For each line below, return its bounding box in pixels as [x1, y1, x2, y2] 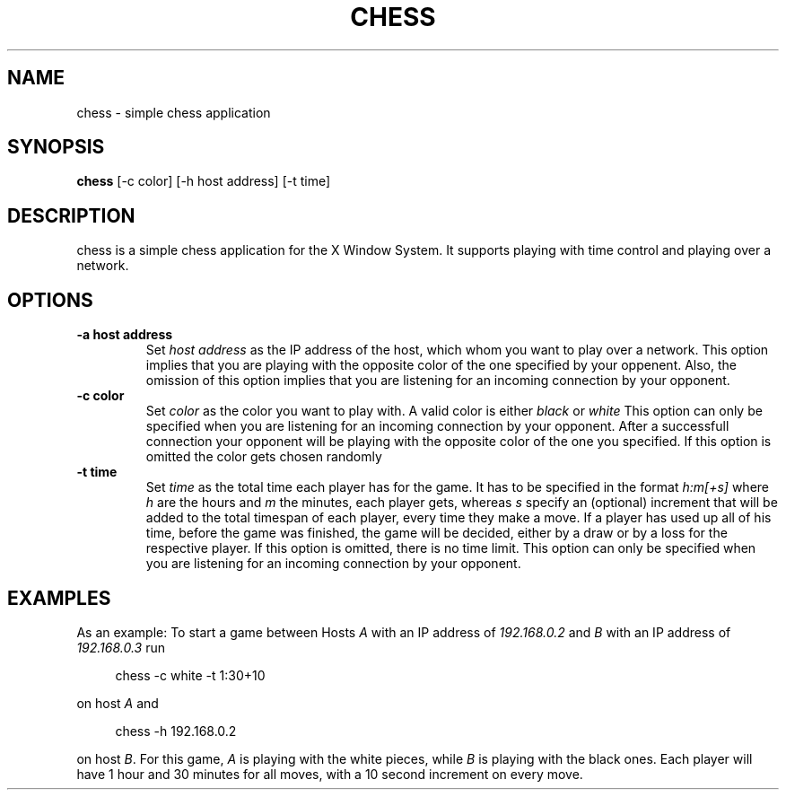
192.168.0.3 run [76, 639, 165, 655]
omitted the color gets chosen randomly [145, 449, 382, 465]
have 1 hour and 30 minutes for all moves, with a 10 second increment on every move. [76, 766, 583, 782]
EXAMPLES [7, 586, 111, 609]
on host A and [76, 695, 159, 711]
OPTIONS [7, 288, 93, 311]
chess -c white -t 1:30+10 [115, 667, 266, 683]
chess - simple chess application [76, 104, 271, 120]
